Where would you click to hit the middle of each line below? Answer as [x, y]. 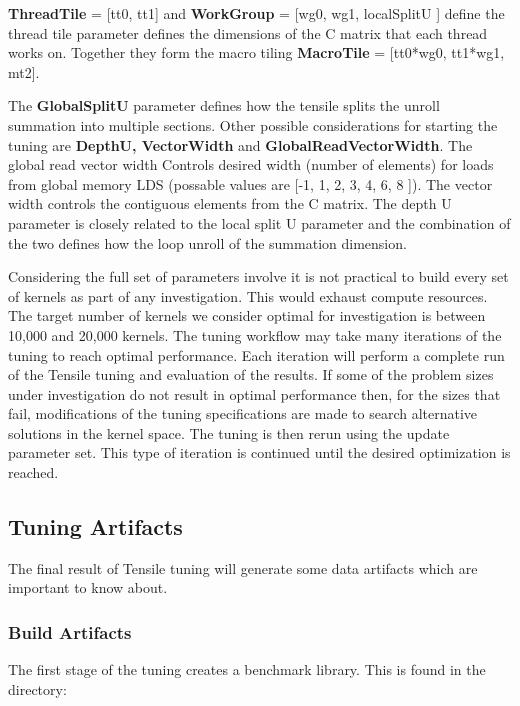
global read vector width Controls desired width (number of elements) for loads [251, 164]
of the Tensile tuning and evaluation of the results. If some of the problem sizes [251, 374]
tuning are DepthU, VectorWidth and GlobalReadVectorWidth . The [240, 144]
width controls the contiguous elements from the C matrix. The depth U [230, 203]
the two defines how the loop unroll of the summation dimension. [207, 242]
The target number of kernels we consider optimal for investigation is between [247, 315]
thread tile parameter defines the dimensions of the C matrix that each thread [248, 32]
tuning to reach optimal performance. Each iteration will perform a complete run [256, 354]
